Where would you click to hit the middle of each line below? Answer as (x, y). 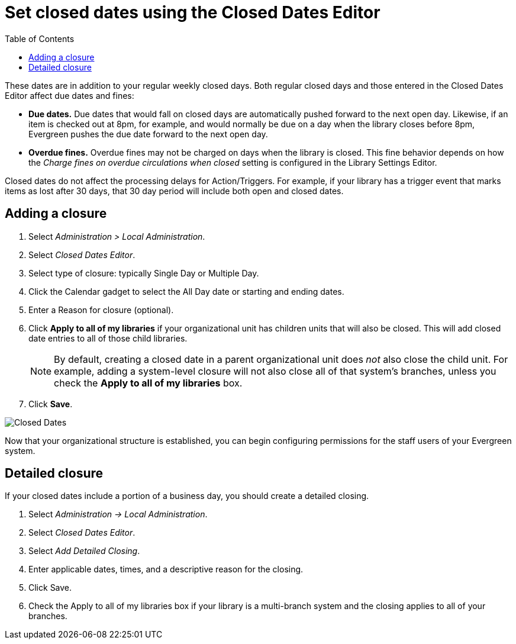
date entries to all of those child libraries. (108, 338)
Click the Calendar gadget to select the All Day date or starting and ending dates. (186, 291)
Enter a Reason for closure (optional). (101, 310)
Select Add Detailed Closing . (84, 551)
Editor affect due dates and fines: (70, 95)
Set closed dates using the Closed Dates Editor (193, 12)
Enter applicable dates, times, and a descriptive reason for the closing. (166, 569)
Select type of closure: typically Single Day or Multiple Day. (144, 273)
